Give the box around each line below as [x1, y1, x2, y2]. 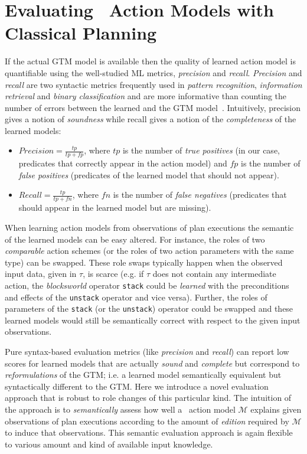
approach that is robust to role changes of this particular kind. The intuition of [5, 391, 292, 404]
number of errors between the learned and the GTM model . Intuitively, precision [5, 101, 301, 113]
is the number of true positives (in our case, [122, 144, 280, 156]
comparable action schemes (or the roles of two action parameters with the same [5, 244, 294, 257]
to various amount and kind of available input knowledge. [5, 437, 213, 450]
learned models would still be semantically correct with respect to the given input [5, 313, 301, 326]
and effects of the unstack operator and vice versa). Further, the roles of [5, 290, 267, 303]
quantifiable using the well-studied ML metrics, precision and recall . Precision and [5, 66, 302, 79]
